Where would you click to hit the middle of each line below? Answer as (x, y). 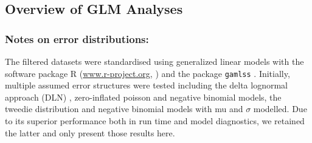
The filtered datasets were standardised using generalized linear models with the (154, 61)
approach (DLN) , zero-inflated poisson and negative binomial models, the (143, 97)
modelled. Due (280, 109)
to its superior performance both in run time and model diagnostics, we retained (155, 121)
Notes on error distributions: (77, 38)
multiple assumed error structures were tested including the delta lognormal (146, 85)
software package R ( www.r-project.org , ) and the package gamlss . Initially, (147, 73)
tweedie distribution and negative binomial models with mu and (124, 109)
